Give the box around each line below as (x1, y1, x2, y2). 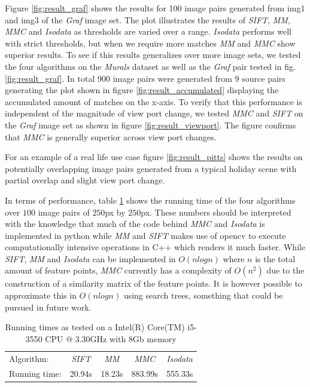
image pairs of (38, 205, 90, 218)
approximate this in (5, 289, 77, 302)
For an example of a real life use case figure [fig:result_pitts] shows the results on (5, 150, 303, 163)
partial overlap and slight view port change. (5, 174, 165, 186)
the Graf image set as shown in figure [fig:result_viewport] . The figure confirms (5, 118, 296, 131)
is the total (255, 252, 296, 265)
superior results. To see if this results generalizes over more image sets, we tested (5, 48, 301, 61)
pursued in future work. (5, 300, 92, 313)
